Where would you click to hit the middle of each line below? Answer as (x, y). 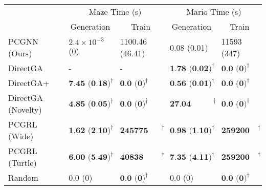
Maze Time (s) (115, 12)
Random (23, 177)
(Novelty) (25, 109)
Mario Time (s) (214, 12)
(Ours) (20, 53)
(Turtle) (23, 163)
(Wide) (21, 136)
